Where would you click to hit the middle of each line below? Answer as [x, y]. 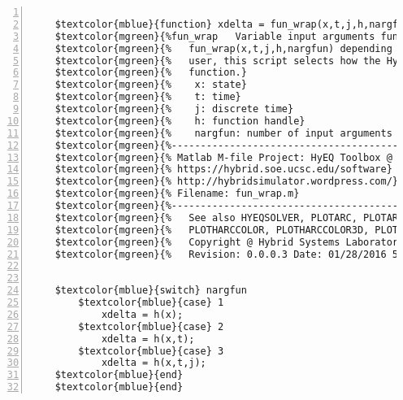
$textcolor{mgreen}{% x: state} [151, 85]
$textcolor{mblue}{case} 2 [151, 326]
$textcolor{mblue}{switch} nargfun [151, 291]
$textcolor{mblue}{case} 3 [151, 351]
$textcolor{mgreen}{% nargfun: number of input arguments [223, 133]
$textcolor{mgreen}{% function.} [151, 73]
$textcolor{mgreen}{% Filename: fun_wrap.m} [177, 194]
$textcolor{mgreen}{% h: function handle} [180, 121]
